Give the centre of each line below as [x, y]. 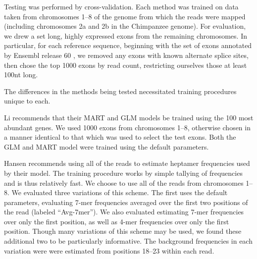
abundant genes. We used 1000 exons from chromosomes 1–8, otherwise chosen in [127, 127]
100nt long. [21, 75]
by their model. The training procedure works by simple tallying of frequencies [123, 173]
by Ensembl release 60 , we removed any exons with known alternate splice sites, [126, 55]
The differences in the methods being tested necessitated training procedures [120, 91]
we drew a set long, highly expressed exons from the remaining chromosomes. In [126, 35]
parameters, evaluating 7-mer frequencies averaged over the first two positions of [126, 202]
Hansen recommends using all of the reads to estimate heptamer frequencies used [127, 163]
